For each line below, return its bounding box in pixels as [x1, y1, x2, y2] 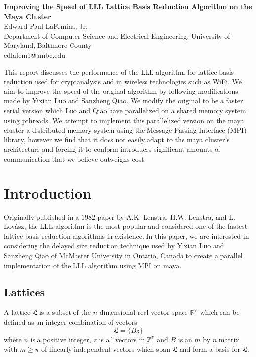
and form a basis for [179, 344, 240, 354]
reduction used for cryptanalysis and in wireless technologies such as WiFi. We [4, 76, 242, 87]
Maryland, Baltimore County [4, 40, 92, 50]
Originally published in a [4, 211, 79, 222]
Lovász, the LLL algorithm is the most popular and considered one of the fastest [4, 221, 248, 231]
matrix [219, 334, 239, 344]
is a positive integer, [30, 334, 91, 344]
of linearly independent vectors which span [41, 344, 171, 354]
